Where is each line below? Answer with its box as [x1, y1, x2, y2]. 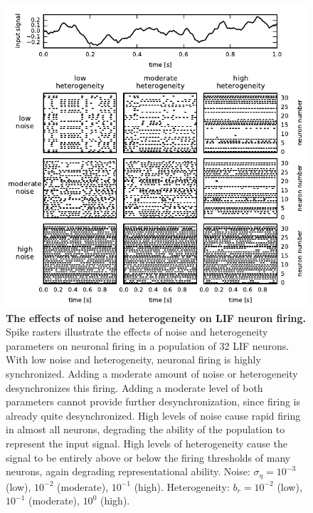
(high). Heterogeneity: [134, 479, 230, 494]
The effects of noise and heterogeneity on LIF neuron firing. [6, 310, 307, 325]
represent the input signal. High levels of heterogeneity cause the [6, 435, 287, 450]
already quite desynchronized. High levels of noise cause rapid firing [6, 408, 301, 423]
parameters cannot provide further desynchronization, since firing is [6, 394, 301, 409]
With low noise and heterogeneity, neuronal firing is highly [6, 352, 261, 367]
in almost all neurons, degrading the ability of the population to [6, 422, 285, 437]
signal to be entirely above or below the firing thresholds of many [6, 450, 291, 465]
